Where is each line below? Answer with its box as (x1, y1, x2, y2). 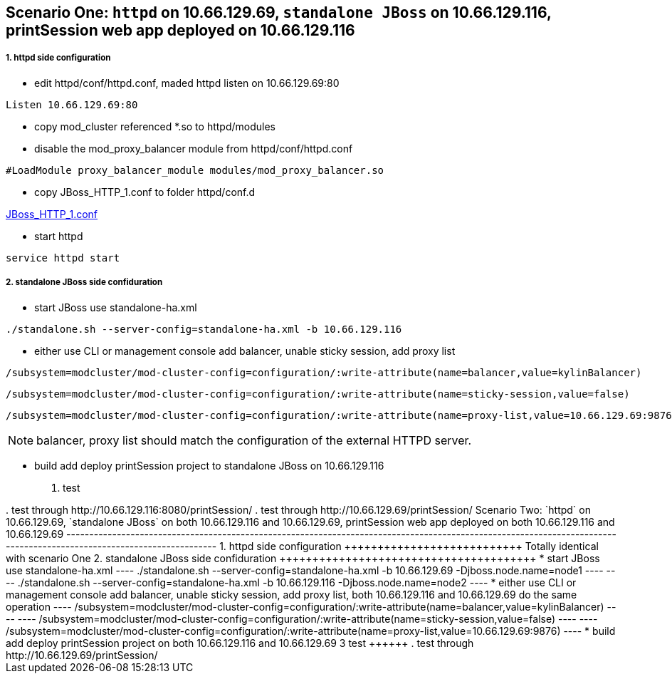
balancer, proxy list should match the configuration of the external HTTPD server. (36, 432, 472, 447)
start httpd (34, 229, 83, 242)
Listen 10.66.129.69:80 (6, 98, 138, 110)
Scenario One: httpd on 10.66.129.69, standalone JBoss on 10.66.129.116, (6, 4, 552, 21)
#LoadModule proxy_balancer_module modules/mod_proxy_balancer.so (6, 164, 384, 176)
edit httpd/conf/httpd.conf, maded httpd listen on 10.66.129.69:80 (34, 76, 340, 89)
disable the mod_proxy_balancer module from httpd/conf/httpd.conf (34, 142, 353, 155)
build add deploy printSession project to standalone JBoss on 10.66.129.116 (34, 459, 384, 472)
